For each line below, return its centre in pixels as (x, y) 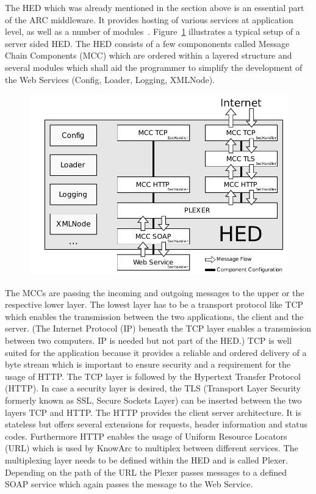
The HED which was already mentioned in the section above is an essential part (155, 7)
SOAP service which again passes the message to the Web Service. (129, 484)
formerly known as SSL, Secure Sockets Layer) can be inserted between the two (153, 400)
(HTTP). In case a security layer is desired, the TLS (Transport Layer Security (153, 388)
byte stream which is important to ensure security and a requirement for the (148, 364)
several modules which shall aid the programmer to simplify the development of (154, 67)
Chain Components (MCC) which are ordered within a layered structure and (149, 55)
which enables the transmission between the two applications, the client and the (154, 316)
